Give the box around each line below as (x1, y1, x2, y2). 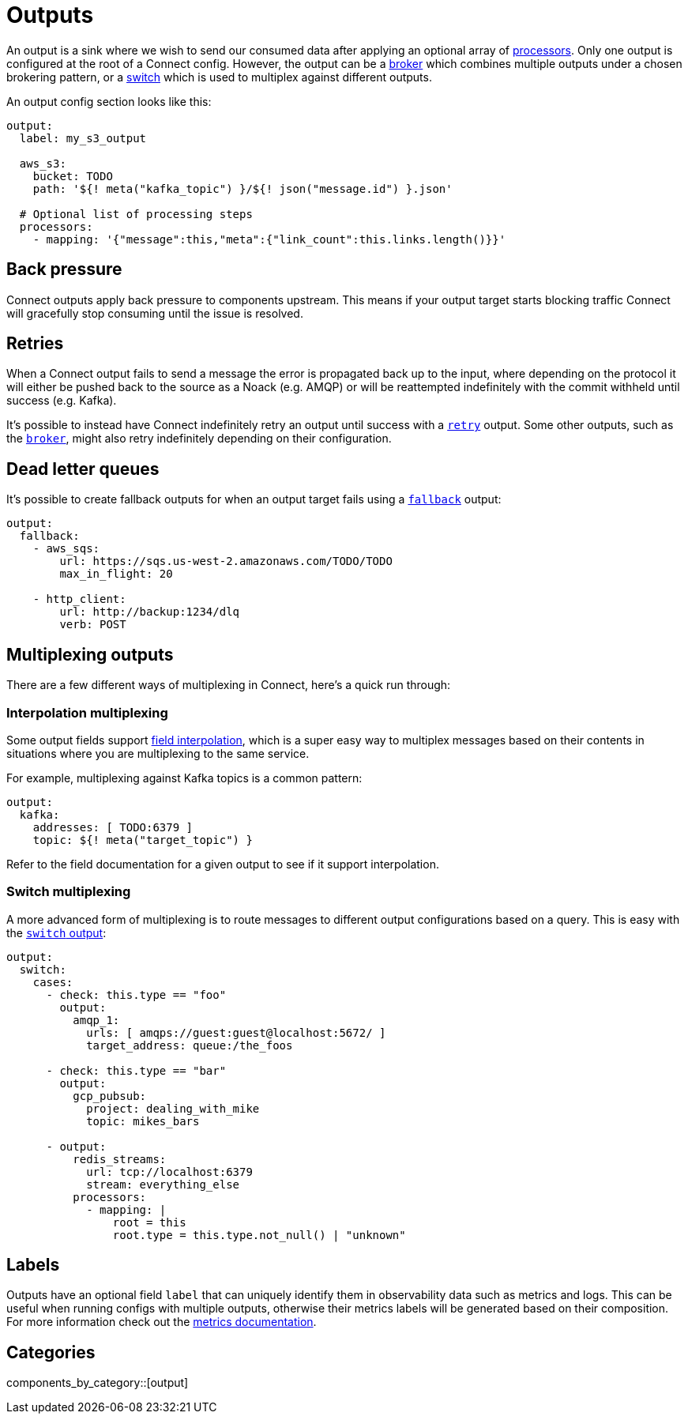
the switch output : (6, 925, 107, 940)
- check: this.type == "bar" (46, 1064, 227, 1077)
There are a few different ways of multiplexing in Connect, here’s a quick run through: (6, 678, 451, 692)
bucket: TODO (32, 169, 113, 183)
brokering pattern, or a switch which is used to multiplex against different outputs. (6, 70, 432, 84)
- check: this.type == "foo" (46, 988, 227, 1001)
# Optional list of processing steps (19, 207, 253, 220)
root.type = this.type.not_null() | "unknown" (112, 1228, 406, 1241)
